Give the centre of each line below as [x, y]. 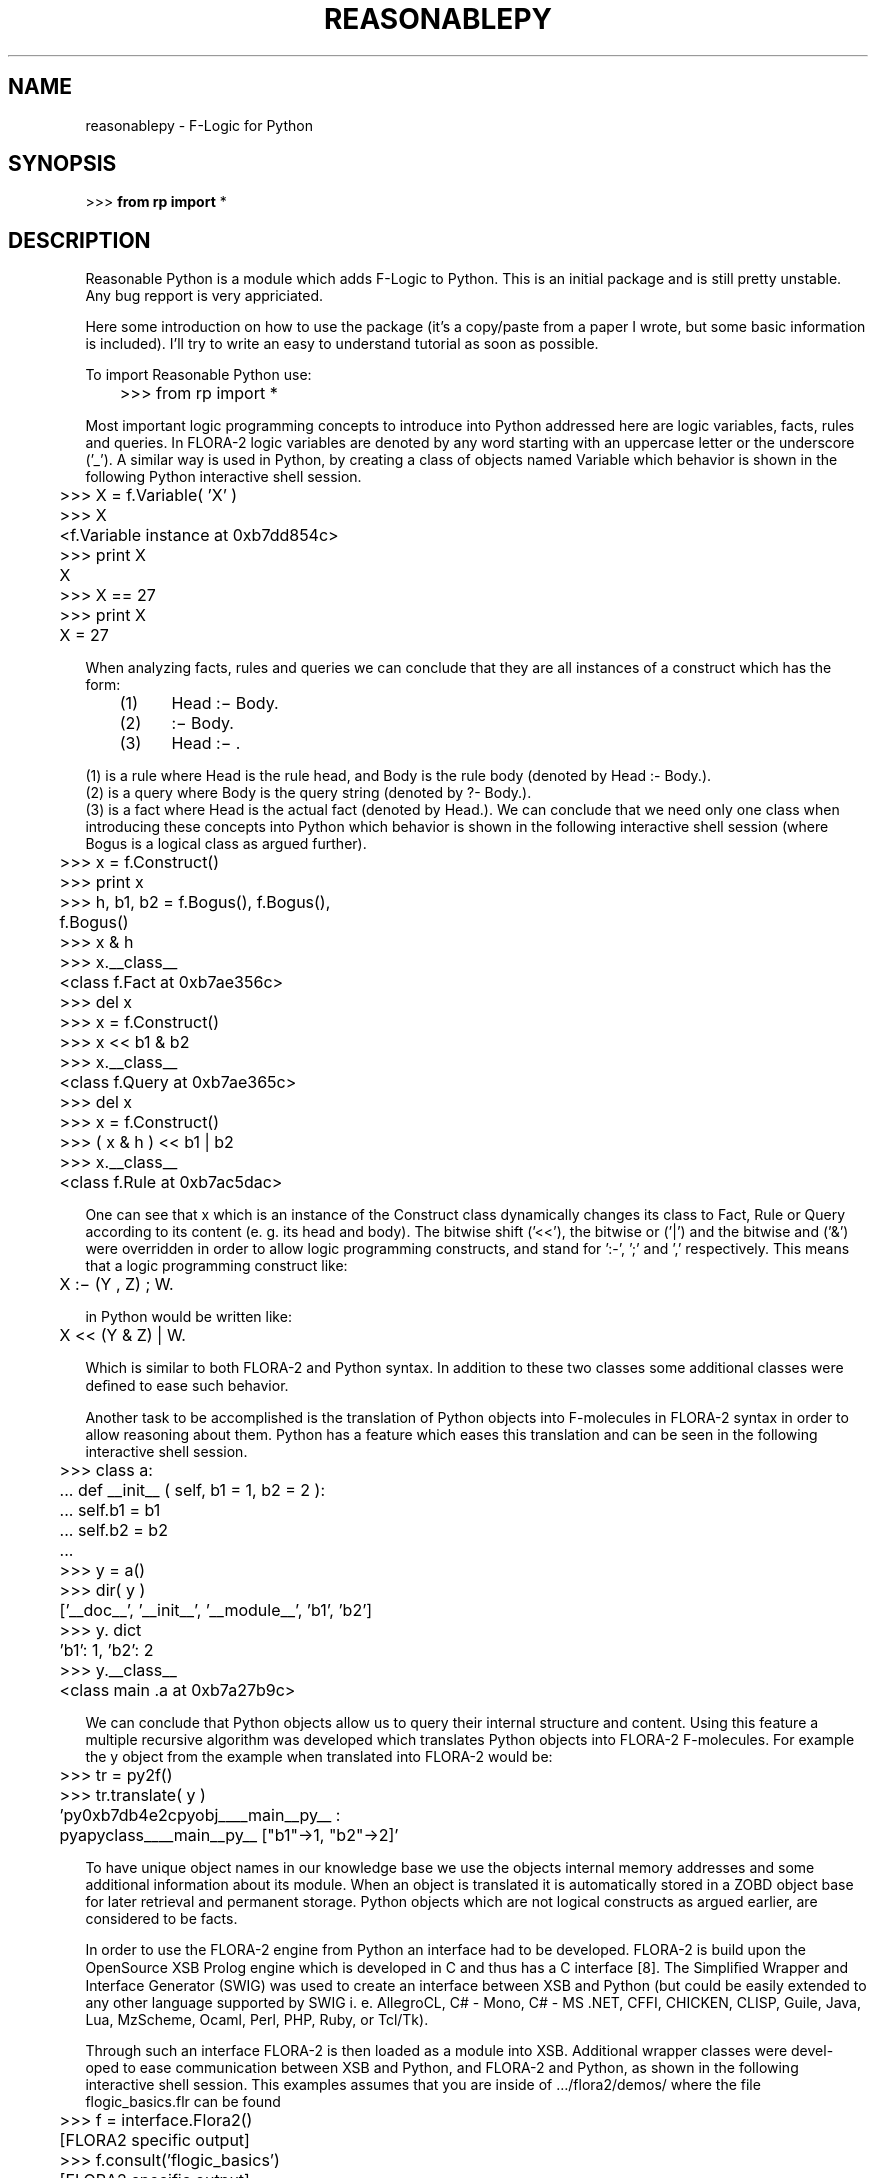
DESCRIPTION [79, 240]
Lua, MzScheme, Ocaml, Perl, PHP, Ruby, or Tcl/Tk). [257, 2020]
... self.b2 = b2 [113, 1530]
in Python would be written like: [188, 1317]
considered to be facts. [161, 1919]
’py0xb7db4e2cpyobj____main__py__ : [200, 1815]
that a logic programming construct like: [216, 1266]
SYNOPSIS [62, 164]
